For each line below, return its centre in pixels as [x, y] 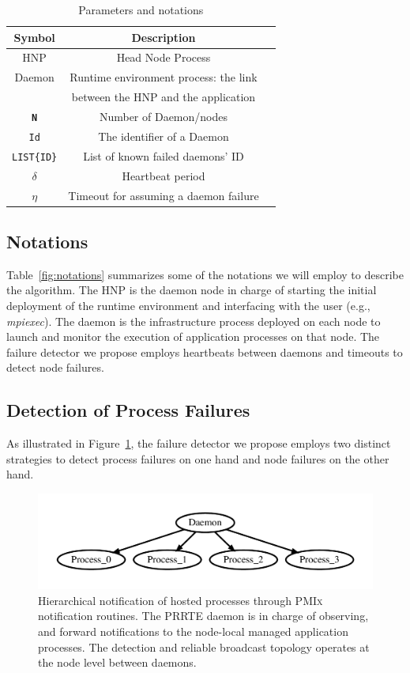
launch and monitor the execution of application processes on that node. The [193, 336]
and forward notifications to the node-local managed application [193, 631]
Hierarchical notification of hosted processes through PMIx [181, 600]
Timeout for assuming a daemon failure [164, 195]
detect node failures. [55, 367]
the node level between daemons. [117, 662]
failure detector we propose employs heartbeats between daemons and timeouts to [205, 352]
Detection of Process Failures [128, 410]
